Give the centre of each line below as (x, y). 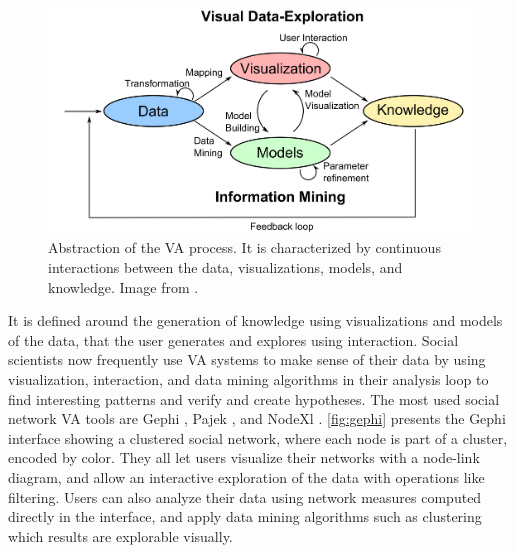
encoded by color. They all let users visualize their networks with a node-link (244, 457)
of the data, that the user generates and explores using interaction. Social (233, 339)
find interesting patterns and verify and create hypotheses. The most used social (254, 398)
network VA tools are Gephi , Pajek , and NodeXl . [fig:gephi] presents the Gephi (257, 418)
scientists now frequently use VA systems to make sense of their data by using (247, 359)
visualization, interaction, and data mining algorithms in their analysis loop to (248, 379)
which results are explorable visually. (120, 535)
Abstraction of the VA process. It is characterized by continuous (244, 247)
